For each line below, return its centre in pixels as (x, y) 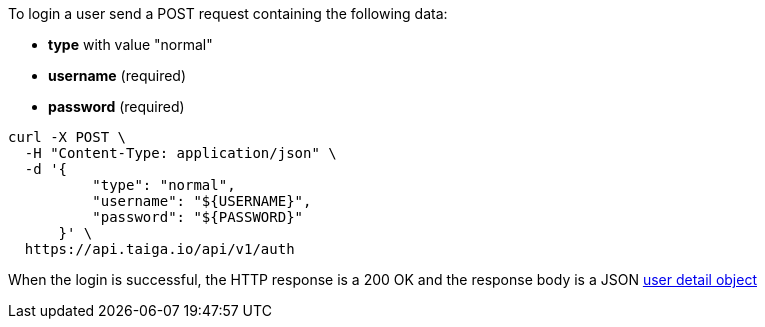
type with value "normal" (130, 44)
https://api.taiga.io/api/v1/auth (159, 249)
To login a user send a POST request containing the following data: (228, 13)
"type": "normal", (164, 185)
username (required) (117, 75)
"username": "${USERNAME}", (202, 201)
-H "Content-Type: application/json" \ (180, 153)
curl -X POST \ (67, 137)
